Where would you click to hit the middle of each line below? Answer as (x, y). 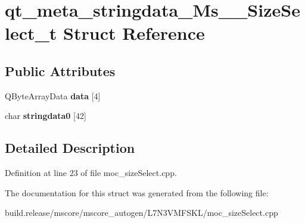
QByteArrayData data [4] (53, 95)
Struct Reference (134, 33)
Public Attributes (60, 70)
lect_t (31, 33)
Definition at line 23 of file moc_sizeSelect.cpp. (91, 173)
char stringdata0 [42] (46, 116)
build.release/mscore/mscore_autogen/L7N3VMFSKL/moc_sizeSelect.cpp (141, 213)
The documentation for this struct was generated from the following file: (137, 192)
